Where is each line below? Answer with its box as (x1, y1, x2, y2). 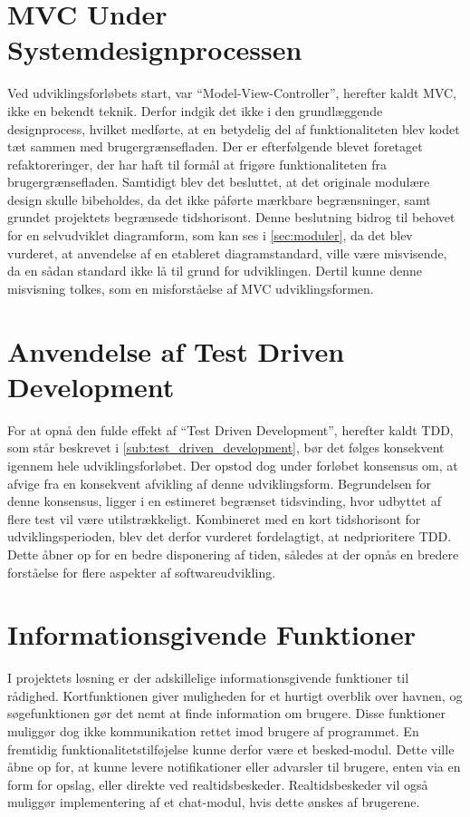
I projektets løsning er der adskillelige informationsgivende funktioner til (7, 668, 409, 687)
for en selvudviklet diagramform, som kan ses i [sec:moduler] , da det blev (7, 226, 413, 245)
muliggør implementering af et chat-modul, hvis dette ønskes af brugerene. (7, 793, 420, 812)
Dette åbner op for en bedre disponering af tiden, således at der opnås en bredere (7, 544, 459, 563)
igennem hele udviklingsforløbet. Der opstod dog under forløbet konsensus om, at (7, 455, 458, 474)
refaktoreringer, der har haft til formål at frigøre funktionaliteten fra (7, 154, 387, 173)
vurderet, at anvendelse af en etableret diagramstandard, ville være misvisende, (7, 243, 447, 262)
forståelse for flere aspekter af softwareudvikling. (7, 562, 276, 581)
